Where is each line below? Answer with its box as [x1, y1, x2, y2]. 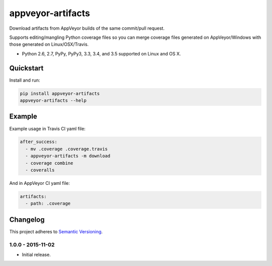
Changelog [9, 215, 45, 224]
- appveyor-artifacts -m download [25, 153, 111, 159]
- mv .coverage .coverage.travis [25, 146, 108, 152]
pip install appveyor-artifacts [20, 91, 100, 96]
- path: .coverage [25, 201, 71, 207]
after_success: [20, 139, 57, 145]
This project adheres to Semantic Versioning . [9, 228, 103, 234]
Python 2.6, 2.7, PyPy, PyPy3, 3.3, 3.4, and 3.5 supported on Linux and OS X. [22, 50, 181, 56]
